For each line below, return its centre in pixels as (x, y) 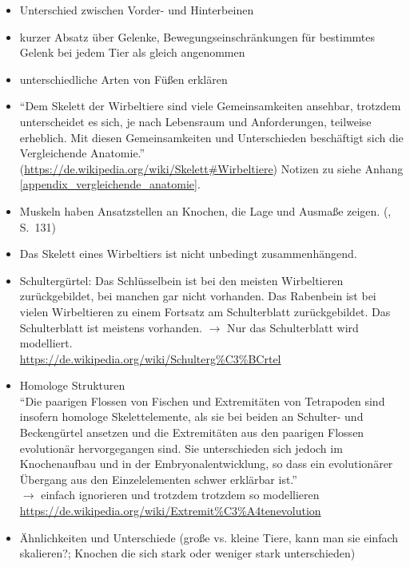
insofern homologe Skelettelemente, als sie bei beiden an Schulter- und (191, 416)
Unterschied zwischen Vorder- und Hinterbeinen (137, 10)
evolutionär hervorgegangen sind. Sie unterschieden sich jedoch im (181, 448)
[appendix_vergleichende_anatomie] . (110, 184)
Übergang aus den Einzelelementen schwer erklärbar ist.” (158, 479)
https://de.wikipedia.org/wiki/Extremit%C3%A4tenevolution (170, 511)
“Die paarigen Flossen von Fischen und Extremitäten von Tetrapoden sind (202, 400)
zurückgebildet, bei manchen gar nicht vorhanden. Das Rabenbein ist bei (198, 296)
